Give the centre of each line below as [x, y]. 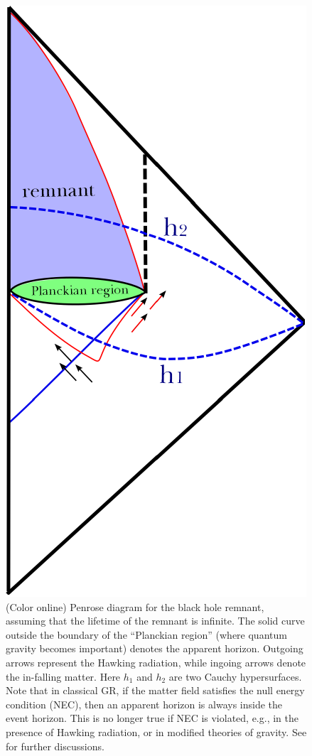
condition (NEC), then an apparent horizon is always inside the [144, 704]
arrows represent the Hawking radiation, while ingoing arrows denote [156, 662]
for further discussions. [55, 746]
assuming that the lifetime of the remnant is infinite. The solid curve [155, 621]
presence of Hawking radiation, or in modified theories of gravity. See [156, 731]
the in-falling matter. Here [63, 676]
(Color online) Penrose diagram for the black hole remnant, [135, 606]
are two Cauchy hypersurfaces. [235, 676]
